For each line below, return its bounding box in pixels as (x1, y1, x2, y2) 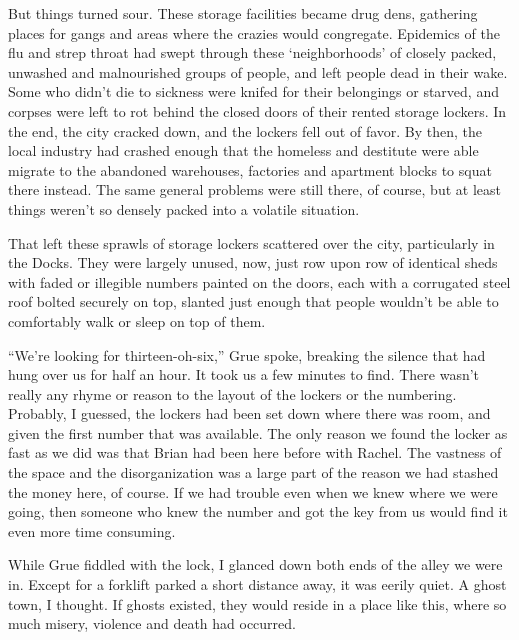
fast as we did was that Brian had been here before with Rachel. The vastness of (8, 442, 502, 463)
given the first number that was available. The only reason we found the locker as (8, 422, 508, 443)
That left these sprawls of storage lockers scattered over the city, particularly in (8, 232, 495, 253)
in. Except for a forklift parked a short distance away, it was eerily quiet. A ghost (8, 574, 507, 595)
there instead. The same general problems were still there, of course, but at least (8, 179, 501, 200)
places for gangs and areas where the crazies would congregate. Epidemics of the (8, 22, 500, 43)
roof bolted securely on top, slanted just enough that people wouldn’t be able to (8, 291, 499, 312)
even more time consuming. (8, 520, 176, 541)
